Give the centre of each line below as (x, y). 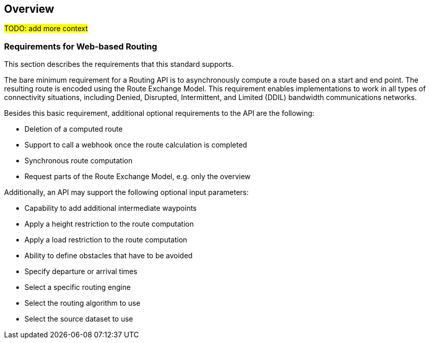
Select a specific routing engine (78, 287)
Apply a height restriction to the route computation (109, 224)
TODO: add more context (46, 29)
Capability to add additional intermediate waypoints (111, 208)
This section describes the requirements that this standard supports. (119, 64)
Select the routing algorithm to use (83, 303)
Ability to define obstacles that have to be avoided (109, 256)
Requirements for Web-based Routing (81, 46)
